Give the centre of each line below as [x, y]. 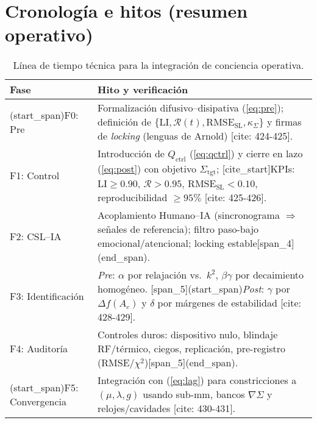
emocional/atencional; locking [161, 243]
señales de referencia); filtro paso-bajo [178, 229]
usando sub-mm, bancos [194, 394]
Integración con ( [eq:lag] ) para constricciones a [197, 380]
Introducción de [131, 154]
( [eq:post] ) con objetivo [147, 168]
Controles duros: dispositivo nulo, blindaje [188, 335]
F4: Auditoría [39, 349]
